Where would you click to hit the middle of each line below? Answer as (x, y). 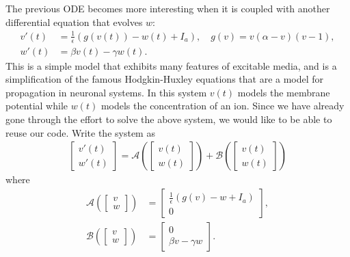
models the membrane (284, 92)
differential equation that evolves (74, 22)
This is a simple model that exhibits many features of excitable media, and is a (171, 65)
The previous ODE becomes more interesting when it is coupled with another (168, 8)
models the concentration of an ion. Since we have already (223, 106)
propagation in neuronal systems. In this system (106, 92)
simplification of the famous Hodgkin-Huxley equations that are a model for (165, 79)
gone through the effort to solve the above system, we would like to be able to (169, 119)
